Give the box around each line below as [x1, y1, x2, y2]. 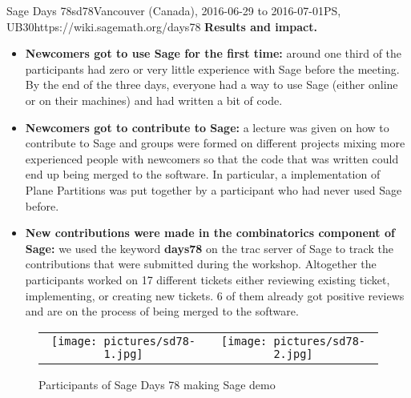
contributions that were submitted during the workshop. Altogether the [25, 255, 377, 272]
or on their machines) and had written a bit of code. [25, 91, 283, 108]
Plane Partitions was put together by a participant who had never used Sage [25, 181, 402, 198]
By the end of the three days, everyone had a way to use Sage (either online [25, 76, 398, 93]
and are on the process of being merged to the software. [25, 303, 299, 320]
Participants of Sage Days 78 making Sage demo [38, 376, 276, 392]
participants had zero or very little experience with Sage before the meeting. [25, 60, 400, 77]
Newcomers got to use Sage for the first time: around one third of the [25, 45, 402, 62]
